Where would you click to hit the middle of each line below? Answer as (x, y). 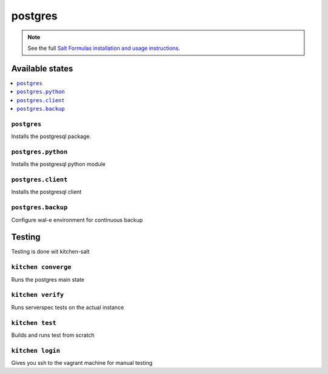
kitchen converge (41, 267)
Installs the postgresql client (46, 192)
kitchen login (36, 351)
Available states (42, 68)
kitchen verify (37, 295)
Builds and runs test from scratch (53, 335)
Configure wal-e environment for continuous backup (77, 220)
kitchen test (34, 323)
